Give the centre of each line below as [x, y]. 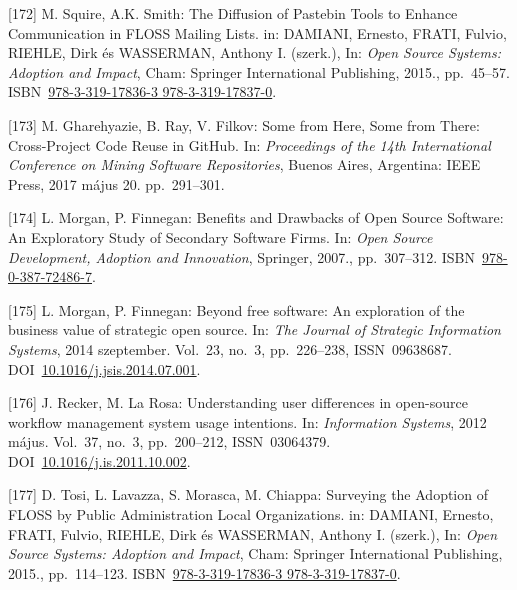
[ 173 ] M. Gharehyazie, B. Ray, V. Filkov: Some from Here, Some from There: [244, 124]
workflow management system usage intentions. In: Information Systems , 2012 [247, 421]
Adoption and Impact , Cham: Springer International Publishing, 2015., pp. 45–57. [259, 71]
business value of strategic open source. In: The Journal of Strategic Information [254, 329]
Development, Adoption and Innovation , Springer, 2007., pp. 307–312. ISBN [241, 256]
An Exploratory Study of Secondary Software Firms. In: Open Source [220, 236]
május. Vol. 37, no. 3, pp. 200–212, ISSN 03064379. [169, 441]
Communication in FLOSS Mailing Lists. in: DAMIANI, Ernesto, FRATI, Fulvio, [257, 32]
